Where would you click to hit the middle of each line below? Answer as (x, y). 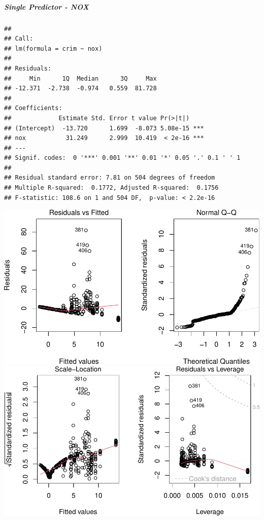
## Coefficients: (33, 108)
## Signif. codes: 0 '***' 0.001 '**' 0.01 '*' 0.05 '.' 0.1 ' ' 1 (122, 158)
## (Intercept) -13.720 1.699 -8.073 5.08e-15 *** (104, 128)
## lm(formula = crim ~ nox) (53, 48)
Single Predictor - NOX (46, 6)
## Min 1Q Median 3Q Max (80, 78)
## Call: (19, 39)
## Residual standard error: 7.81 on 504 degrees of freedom (110, 178)
